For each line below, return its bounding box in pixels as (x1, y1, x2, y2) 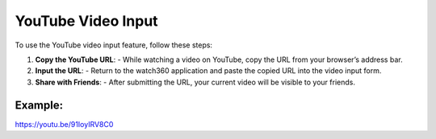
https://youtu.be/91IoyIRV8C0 (15, 119, 114, 129)
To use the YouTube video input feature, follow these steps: (15, 40, 213, 50)
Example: (15, 98, 64, 112)
